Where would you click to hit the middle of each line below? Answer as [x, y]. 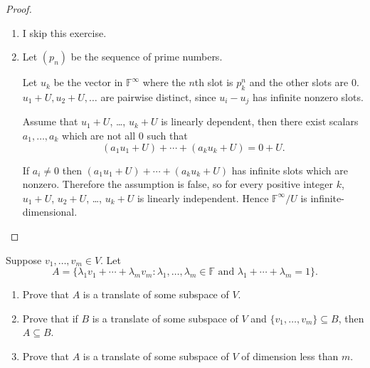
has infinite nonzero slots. [308, 96]
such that [167, 136]
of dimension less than [290, 356]
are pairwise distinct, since [158, 96]
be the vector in [88, 82]
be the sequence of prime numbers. [147, 57]
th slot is [214, 82]
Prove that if [50, 318]
